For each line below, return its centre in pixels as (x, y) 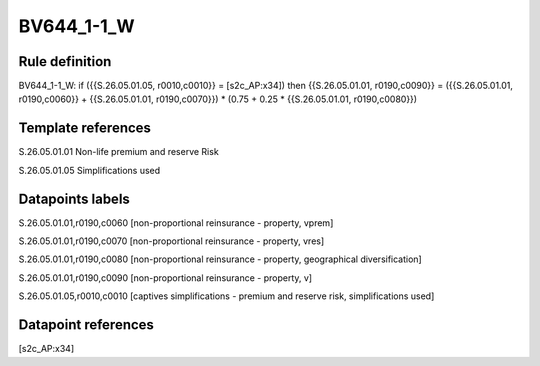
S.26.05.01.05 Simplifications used (89, 170)
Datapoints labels (74, 198)
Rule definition (65, 61)
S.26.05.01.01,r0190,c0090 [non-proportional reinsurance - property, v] (165, 277)
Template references (85, 128)
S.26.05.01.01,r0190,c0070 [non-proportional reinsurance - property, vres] (171, 241)
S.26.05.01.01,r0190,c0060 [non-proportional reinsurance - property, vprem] (176, 222)
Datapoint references (86, 325)
